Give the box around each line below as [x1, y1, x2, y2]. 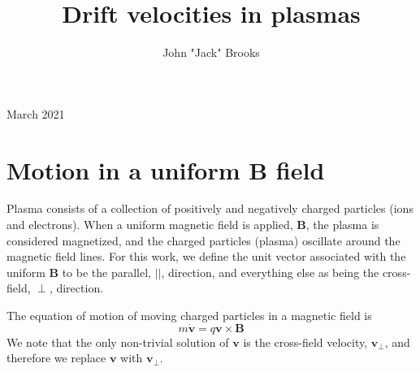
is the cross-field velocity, [243, 333, 368, 350]
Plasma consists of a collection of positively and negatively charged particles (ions [6, 200, 414, 217]
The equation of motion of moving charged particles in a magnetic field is [6, 307, 372, 323]
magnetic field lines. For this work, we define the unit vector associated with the [6, 248, 406, 265]
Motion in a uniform [6, 153, 240, 186]
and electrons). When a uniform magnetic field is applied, [6, 216, 293, 233]
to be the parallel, [62, 263, 152, 280]
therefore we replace [6, 349, 106, 366]
